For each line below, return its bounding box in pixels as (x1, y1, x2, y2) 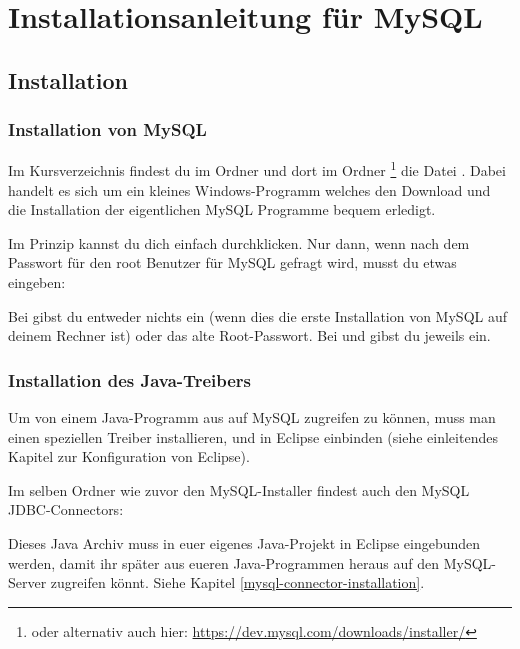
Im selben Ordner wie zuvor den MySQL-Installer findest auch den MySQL (8, 479, 470, 500)
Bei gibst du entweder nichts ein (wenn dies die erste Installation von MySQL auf (8, 305, 507, 326)
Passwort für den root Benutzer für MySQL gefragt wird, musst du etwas (8, 252, 457, 273)
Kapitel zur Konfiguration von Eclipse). (8, 446, 250, 467)
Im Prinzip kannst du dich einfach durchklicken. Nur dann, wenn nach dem (8, 232, 470, 253)
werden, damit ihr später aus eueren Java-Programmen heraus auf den (8, 552, 440, 573)
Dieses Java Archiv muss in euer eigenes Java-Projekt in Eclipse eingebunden (8, 532, 481, 553)
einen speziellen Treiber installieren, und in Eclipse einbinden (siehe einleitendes (8, 426, 498, 447)
